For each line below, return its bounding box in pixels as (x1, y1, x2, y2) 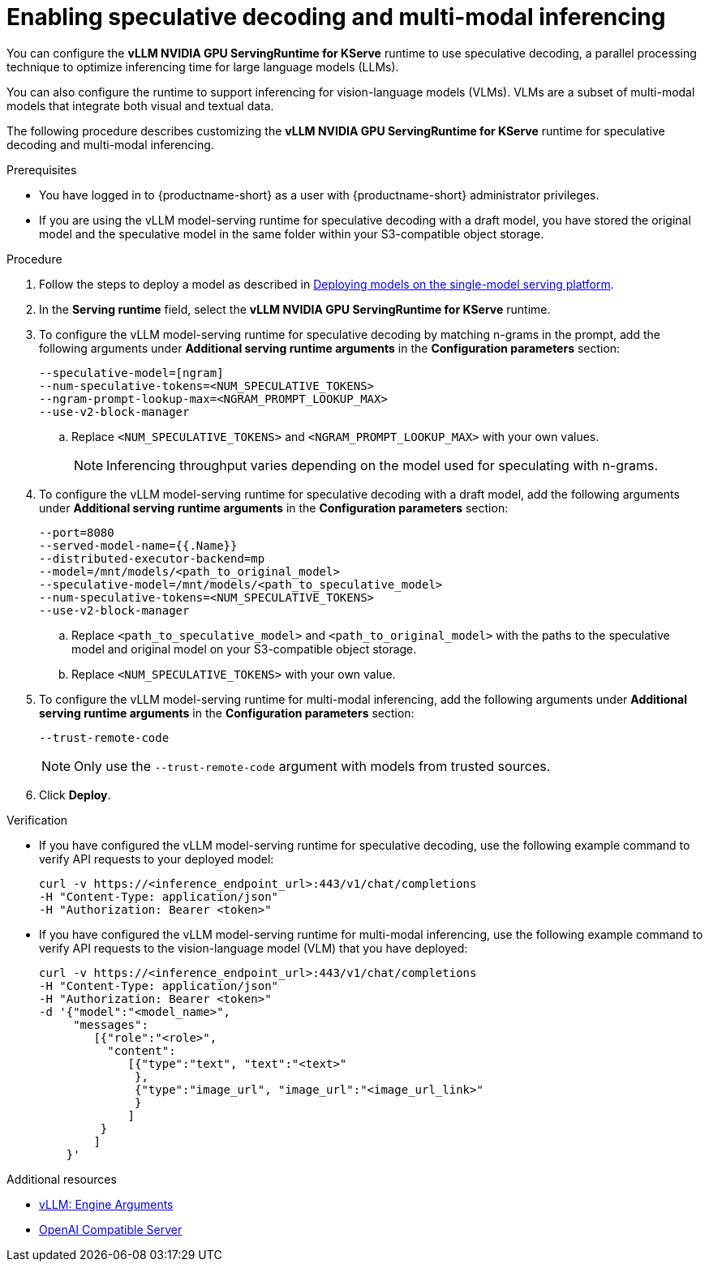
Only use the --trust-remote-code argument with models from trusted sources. (74, 757, 551, 774)
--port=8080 (39, 525, 114, 539)
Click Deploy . (39, 787, 111, 802)
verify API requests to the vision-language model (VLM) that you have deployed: (39, 940, 468, 955)
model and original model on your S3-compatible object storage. (71, 641, 417, 656)
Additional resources (6, 1172, 117, 1186)
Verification (6, 812, 68, 827)
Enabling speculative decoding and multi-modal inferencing (6, 3, 666, 31)
